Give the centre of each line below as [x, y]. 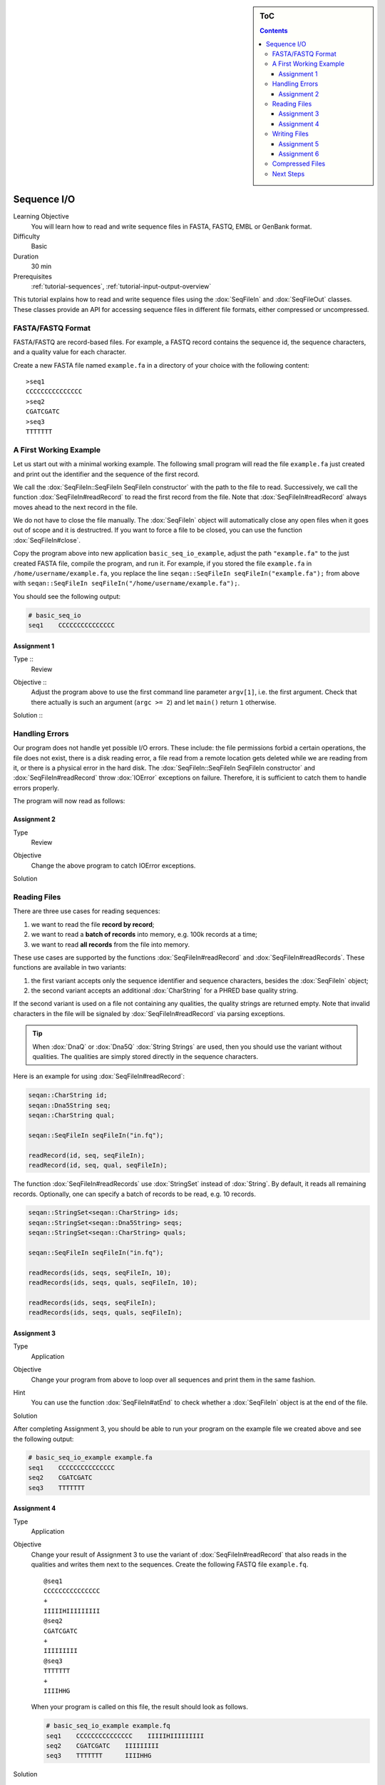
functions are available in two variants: [70, 967]
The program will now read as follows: [69, 801]
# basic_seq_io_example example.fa [90, 1458]
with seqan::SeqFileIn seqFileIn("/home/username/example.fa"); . [127, 583]
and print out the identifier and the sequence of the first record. [106, 474]
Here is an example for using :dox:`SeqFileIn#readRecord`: [99, 1076]
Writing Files [291, 134]
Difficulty [27, 236]
